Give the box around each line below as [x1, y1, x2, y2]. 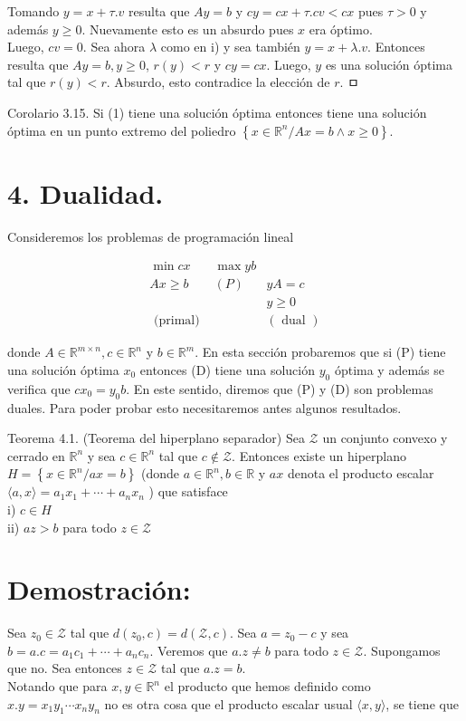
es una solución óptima [325, 54, 453, 73]
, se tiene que [385, 694, 459, 713]
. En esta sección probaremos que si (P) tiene [195, 342, 446, 361]
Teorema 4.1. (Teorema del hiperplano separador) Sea [7, 428, 305, 447]
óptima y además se [334, 360, 444, 379]
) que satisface [148, 482, 228, 501]
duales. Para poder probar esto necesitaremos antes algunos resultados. [7, 398, 402, 417]
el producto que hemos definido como [164, 677, 371, 696]
